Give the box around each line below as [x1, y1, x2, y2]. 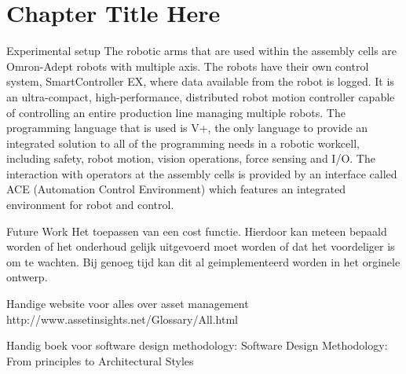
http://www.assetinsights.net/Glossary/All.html [6, 310, 239, 327]
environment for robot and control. [6, 196, 174, 213]
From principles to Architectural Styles [6, 352, 194, 368]
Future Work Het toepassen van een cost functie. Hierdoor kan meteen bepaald [6, 222, 387, 239]
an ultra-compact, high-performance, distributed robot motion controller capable [6, 88, 395, 104]
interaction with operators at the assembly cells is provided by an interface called [6, 165, 397, 181]
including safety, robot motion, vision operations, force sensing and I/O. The [6, 150, 375, 167]
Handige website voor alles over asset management [6, 295, 249, 312]
